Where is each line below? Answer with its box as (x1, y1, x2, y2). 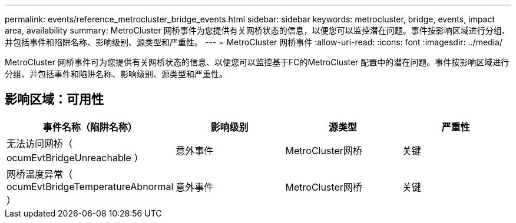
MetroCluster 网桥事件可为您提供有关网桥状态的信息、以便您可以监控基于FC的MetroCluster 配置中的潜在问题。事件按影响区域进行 (5, 57, 510, 67)
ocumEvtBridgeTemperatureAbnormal (6, 180, 174, 192)
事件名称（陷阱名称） (42, 121, 137, 133)
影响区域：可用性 (5, 92, 104, 107)
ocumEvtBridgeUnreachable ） (6, 151, 144, 164)
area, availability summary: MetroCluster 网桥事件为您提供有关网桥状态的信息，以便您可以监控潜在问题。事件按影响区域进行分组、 (5, 25, 510, 35)
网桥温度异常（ (6, 168, 73, 180)
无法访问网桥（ (6, 137, 73, 149)
